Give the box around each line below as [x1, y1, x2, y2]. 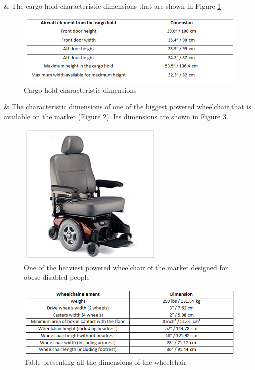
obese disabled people [24, 272, 90, 282]
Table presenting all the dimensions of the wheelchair [24, 357, 187, 367]
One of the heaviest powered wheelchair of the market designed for [24, 262, 228, 272]
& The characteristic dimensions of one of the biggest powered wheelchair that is [4, 101, 251, 112]
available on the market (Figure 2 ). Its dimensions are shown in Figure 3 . [4, 111, 228, 121]
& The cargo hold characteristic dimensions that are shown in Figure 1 [4, 1, 221, 11]
